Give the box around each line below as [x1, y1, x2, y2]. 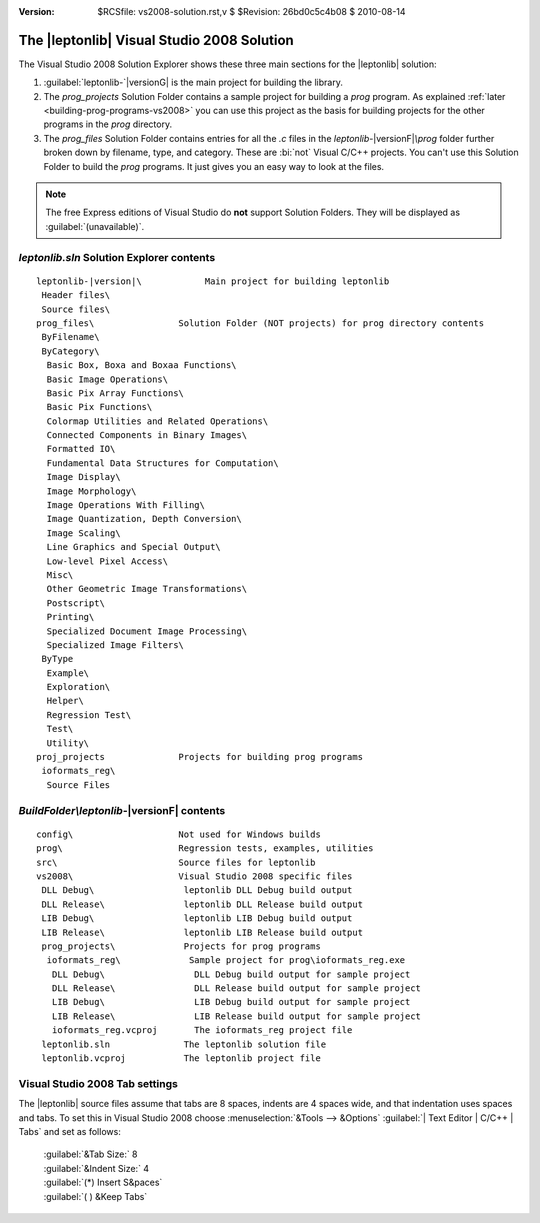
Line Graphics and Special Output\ [46, 541, 222, 553]
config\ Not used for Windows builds [36, 828, 322, 840]
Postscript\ [46, 597, 105, 609]
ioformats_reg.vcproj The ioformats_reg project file [51, 1025, 353, 1036]
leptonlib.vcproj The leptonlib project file [41, 1053, 322, 1064]
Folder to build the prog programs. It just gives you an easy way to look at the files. [43, 160, 385, 172]
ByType [41, 653, 74, 665]
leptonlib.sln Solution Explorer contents [18, 250, 216, 264]
